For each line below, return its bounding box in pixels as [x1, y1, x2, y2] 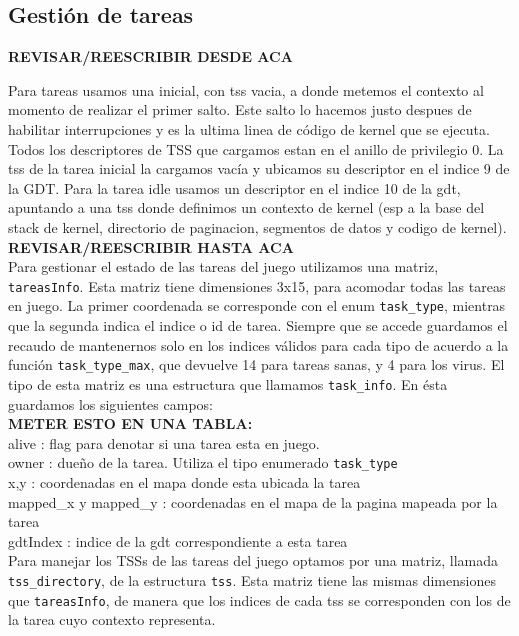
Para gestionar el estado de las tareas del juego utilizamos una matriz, [8, 256, 439, 277]
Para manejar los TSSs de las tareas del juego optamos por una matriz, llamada [8, 550, 498, 571]
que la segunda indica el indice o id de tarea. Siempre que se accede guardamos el [8, 315, 508, 336]
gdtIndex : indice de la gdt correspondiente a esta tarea [8, 530, 348, 551]
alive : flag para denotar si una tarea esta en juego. [8, 432, 320, 453]
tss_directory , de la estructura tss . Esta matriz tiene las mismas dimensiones [8, 569, 496, 590]
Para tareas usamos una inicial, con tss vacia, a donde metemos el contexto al [8, 79, 484, 100]
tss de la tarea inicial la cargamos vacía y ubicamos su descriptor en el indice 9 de [8, 158, 510, 179]
